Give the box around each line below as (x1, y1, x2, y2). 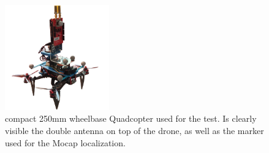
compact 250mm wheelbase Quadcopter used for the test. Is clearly (5, 112, 257, 125)
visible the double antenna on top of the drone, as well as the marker (5, 124, 264, 136)
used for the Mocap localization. (5, 136, 126, 149)
